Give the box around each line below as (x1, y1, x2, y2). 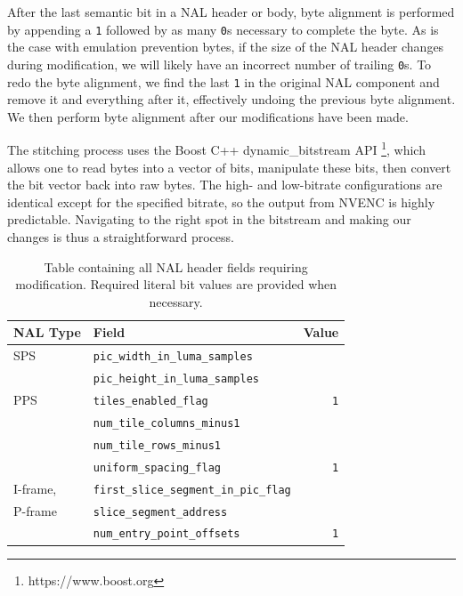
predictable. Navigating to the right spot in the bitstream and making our (7, 210, 411, 229)
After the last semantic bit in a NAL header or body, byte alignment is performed (7, 3, 455, 20)
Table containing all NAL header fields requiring (44, 257, 308, 276)
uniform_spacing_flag (93, 461, 222, 474)
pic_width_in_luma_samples (93, 350, 253, 364)
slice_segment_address (93, 505, 228, 519)
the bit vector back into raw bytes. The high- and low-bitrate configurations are (7, 175, 443, 194)
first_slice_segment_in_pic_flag (93, 483, 291, 496)
